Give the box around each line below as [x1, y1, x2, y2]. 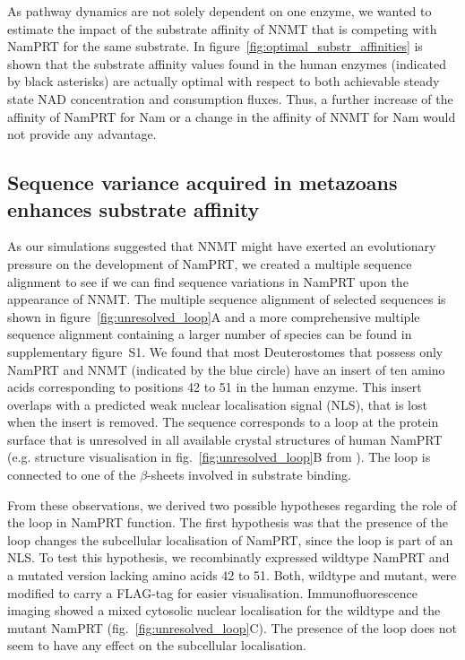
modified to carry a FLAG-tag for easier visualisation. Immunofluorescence [7, 583, 418, 602]
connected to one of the [7, 465, 136, 484]
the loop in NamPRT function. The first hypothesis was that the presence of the [7, 513, 449, 532]
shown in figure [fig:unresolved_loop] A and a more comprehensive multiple [7, 307, 420, 326]
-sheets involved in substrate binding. [147, 465, 351, 484]
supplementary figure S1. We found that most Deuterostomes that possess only [7, 342, 443, 360]
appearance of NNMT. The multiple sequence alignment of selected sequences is [7, 290, 446, 308]
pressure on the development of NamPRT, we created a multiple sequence [7, 254, 412, 273]
